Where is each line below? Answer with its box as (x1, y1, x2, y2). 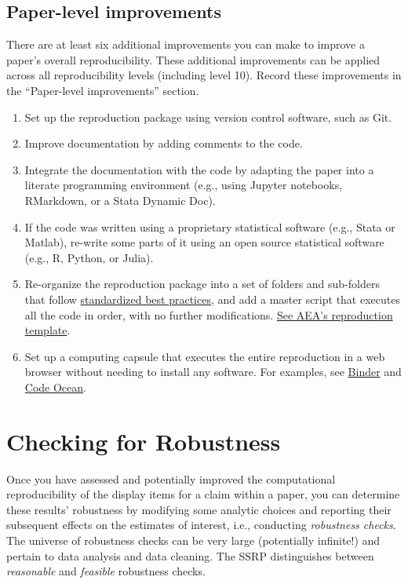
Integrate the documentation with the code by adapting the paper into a (24, 161, 374, 177)
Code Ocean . (24, 378, 86, 395)
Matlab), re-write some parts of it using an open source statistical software (24, 234, 384, 250)
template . (24, 322, 71, 338)
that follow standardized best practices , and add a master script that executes (24, 290, 400, 307)
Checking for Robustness (6, 425, 281, 457)
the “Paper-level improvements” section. (6, 82, 199, 98)
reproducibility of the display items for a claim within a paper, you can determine (6, 486, 400, 502)
